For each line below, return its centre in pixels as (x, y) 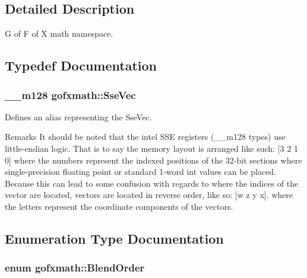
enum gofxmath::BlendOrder (75, 268)
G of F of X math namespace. (59, 33)
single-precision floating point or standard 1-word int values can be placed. (141, 172)
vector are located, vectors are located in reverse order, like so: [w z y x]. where (149, 195)
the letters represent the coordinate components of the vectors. (119, 206)
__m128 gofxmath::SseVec (70, 95)
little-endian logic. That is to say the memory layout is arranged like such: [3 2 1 (151, 148)
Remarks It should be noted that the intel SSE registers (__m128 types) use (145, 137)
